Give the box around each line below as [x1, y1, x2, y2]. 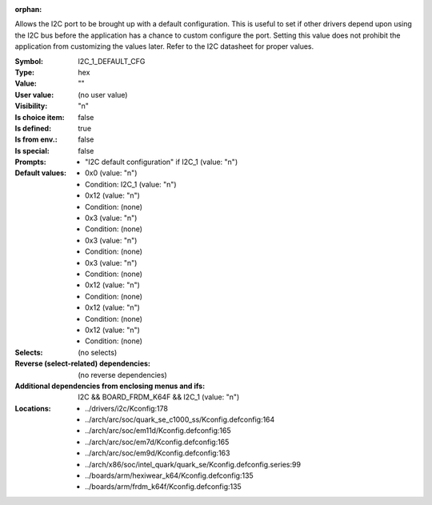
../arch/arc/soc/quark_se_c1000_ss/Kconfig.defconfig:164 [85, 415, 275, 424]
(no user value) [78, 90, 128, 99]
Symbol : [14, 56, 44, 66]
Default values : [14, 168, 67, 178]
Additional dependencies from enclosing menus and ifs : [14, 381, 206, 391]
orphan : [14, 5, 42, 14]
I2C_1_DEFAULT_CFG [78, 56, 146, 66]
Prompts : [14, 157, 47, 167]
